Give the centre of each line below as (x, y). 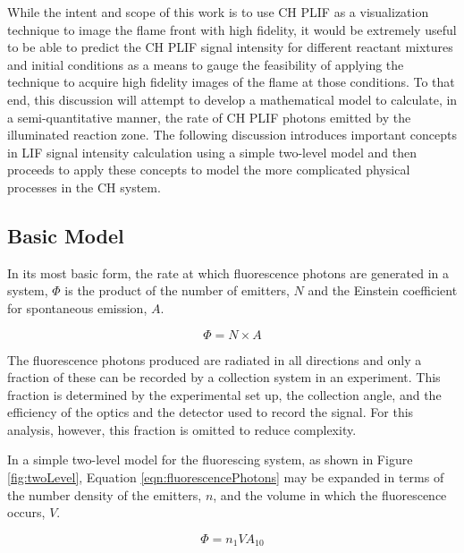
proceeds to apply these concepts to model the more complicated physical (209, 170)
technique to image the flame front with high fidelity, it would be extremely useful (232, 29)
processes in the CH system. (84, 187)
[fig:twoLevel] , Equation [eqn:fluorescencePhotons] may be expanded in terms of (226, 477)
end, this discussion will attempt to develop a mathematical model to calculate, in (232, 99)
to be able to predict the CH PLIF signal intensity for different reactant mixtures (230, 47)
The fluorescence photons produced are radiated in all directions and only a (215, 359)
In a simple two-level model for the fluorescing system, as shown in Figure (210, 459)
